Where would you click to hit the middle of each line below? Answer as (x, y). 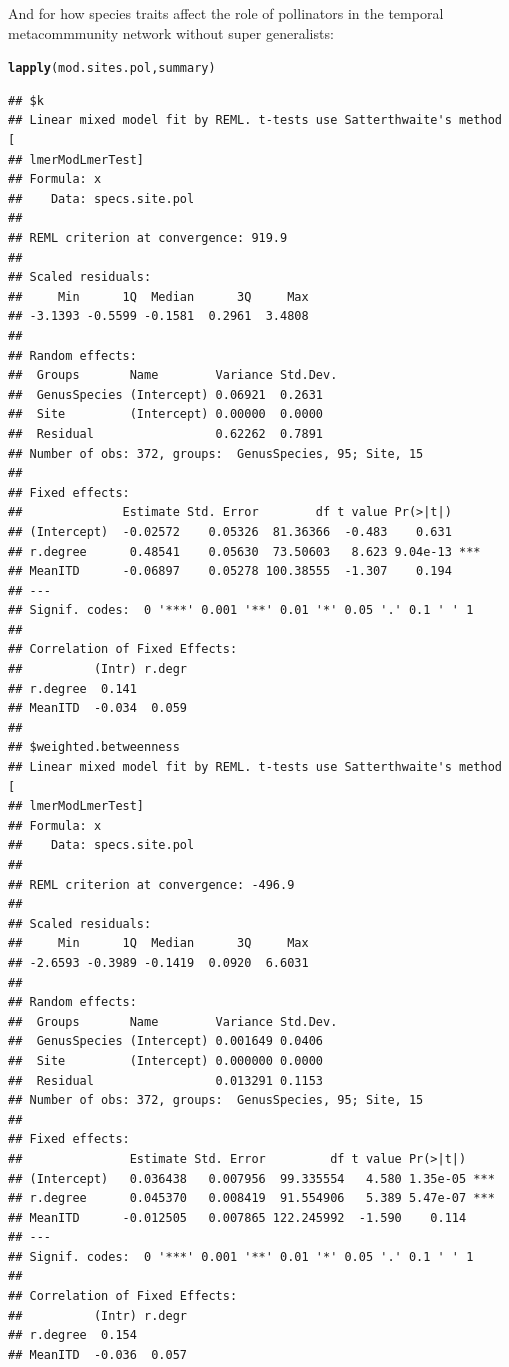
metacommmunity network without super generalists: (171, 32)
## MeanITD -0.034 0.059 (97, 708)
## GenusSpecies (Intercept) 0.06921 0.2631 (165, 394)
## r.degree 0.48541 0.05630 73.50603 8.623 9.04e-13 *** (244, 551)
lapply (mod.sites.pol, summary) (112, 68)
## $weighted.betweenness (94, 747)
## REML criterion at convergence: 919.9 (148, 238)
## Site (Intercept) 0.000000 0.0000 (165, 1060)
